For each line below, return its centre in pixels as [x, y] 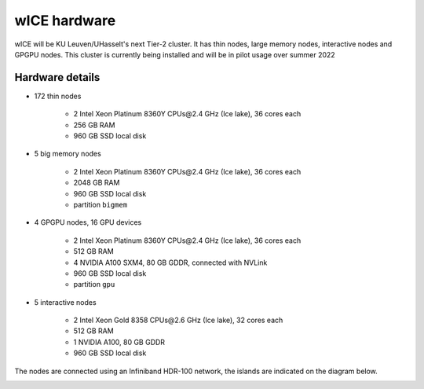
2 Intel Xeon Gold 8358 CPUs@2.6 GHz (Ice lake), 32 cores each [178, 320]
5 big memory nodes [68, 154]
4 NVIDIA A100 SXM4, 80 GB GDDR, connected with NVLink [170, 262]
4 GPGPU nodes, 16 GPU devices [88, 222]
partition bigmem [101, 204]
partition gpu [94, 284]
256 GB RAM [94, 125]
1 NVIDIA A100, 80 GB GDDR [119, 342]
